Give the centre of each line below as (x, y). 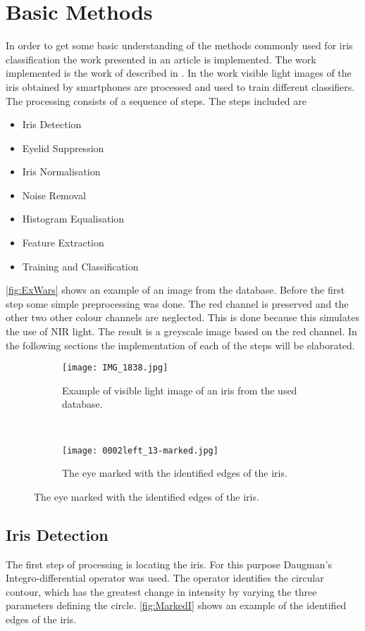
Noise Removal (54, 195)
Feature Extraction (63, 243)
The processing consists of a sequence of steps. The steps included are (156, 100)
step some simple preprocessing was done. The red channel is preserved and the (177, 303)
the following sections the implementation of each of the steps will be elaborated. (180, 345)
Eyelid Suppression (63, 148)
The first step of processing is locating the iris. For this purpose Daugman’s (169, 564)
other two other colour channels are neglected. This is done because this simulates (182, 317)
